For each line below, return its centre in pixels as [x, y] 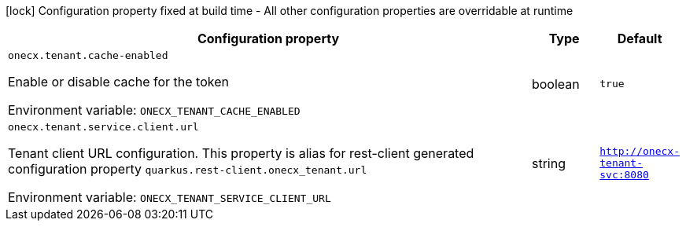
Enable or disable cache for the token [118, 82]
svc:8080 [624, 175]
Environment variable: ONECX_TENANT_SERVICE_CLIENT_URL [170, 197]
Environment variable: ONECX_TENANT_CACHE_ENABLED [154, 110]
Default [640, 38]
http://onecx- [640, 151]
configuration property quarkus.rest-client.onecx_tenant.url [188, 169]
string [548, 163]
